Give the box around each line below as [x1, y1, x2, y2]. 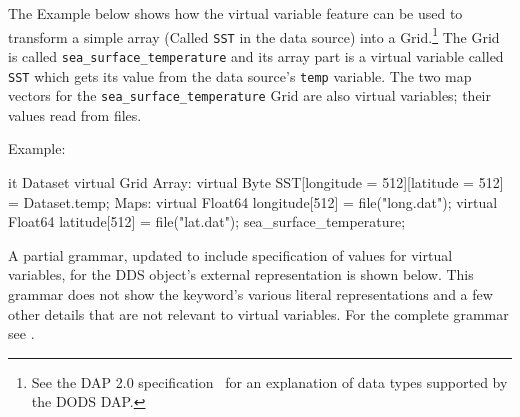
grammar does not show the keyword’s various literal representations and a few [8, 284, 493, 305]
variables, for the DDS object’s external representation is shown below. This [8, 264, 474, 285]
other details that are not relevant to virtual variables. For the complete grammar [8, 303, 509, 324]
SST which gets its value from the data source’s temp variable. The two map [8, 65, 472, 86]
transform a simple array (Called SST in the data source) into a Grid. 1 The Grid [8, 23, 500, 47]
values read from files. [8, 104, 142, 125]
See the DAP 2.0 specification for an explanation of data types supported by [31, 371, 508, 392]
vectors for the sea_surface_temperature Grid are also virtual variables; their [8, 85, 491, 106]
